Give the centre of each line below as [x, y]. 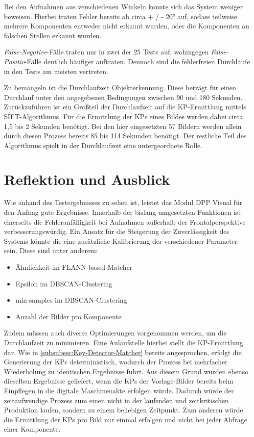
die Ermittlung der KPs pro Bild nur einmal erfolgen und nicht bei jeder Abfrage [126, 419]
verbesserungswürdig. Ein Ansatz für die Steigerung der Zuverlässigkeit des [117, 231]
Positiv [14, 61]
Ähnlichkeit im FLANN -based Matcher [74, 267]
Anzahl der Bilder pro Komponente [68, 316]
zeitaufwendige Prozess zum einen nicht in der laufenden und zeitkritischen [116, 400]
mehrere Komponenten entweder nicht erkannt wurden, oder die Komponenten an [127, 26]
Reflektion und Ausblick [87, 179]
